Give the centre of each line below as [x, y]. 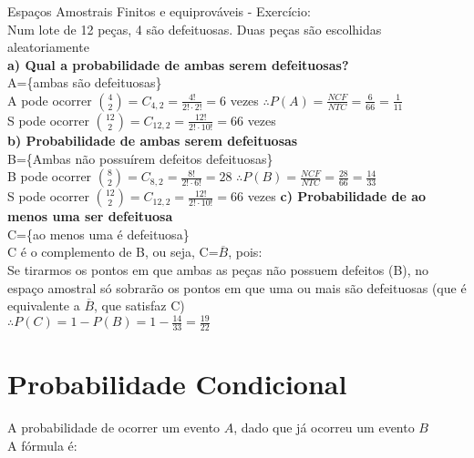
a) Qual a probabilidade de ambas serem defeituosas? [178, 64]
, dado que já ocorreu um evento [324, 427]
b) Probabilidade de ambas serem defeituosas [153, 140]
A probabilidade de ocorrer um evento [114, 427]
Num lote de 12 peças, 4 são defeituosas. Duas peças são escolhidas [195, 29]
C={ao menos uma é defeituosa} [98, 234]
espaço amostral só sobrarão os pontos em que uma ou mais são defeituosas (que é [237, 287]
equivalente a [44, 305]
